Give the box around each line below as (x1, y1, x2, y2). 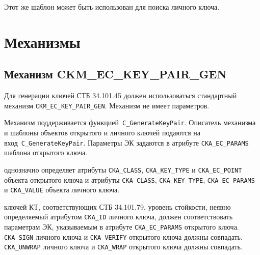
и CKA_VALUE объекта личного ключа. (4, 184, 120, 195)
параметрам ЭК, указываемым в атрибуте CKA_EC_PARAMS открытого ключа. (4, 221, 239, 232)
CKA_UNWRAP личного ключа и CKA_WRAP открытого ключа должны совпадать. (4, 241, 243, 252)
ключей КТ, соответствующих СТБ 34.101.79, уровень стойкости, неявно (4, 201, 231, 212)
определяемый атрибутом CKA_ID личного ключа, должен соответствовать (4, 211, 233, 222)
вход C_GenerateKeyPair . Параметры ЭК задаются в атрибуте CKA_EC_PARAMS (4, 137, 249, 148)
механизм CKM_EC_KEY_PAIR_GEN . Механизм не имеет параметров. (4, 100, 210, 110)
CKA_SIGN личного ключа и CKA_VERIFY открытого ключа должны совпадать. (4, 231, 243, 242)
